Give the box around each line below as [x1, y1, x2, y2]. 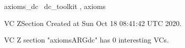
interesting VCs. [118, 34, 169, 45]
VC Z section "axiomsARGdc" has [4, 34, 111, 45]
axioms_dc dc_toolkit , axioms [4, 1, 106, 11]
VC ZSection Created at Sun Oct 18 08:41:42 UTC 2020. [4, 17, 182, 28]
